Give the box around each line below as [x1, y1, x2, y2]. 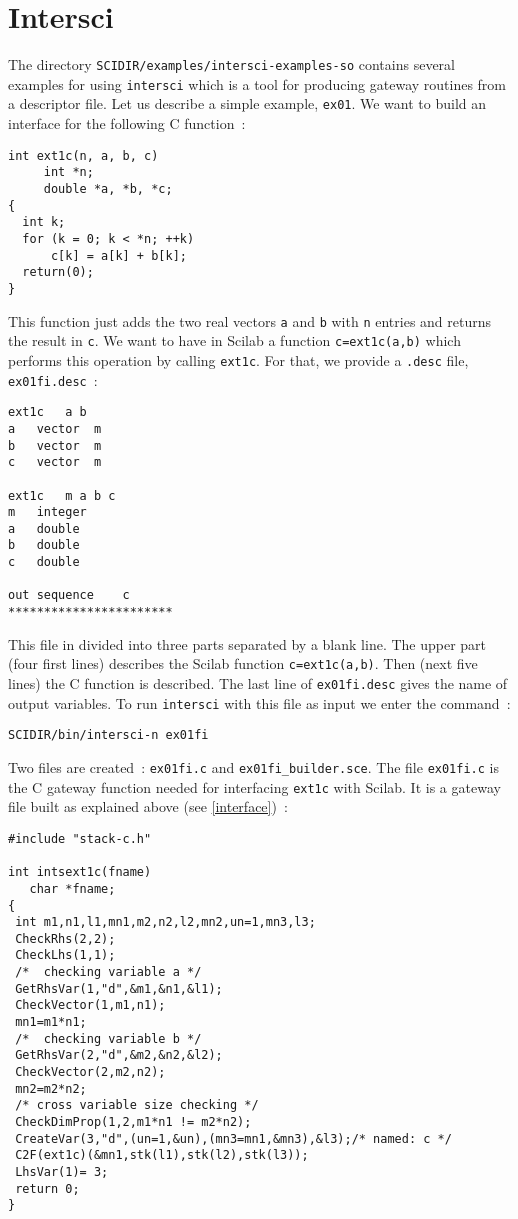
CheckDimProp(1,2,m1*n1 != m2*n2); [15, 1115, 252, 1130]
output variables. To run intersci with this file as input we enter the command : [8, 692, 511, 713]
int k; [22, 215, 66, 230]
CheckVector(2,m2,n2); [15, 1065, 166, 1080]
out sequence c [8, 588, 130, 603]
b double [8, 538, 80, 553]
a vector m [8, 421, 102, 436]
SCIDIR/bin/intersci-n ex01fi [8, 728, 209, 743]
